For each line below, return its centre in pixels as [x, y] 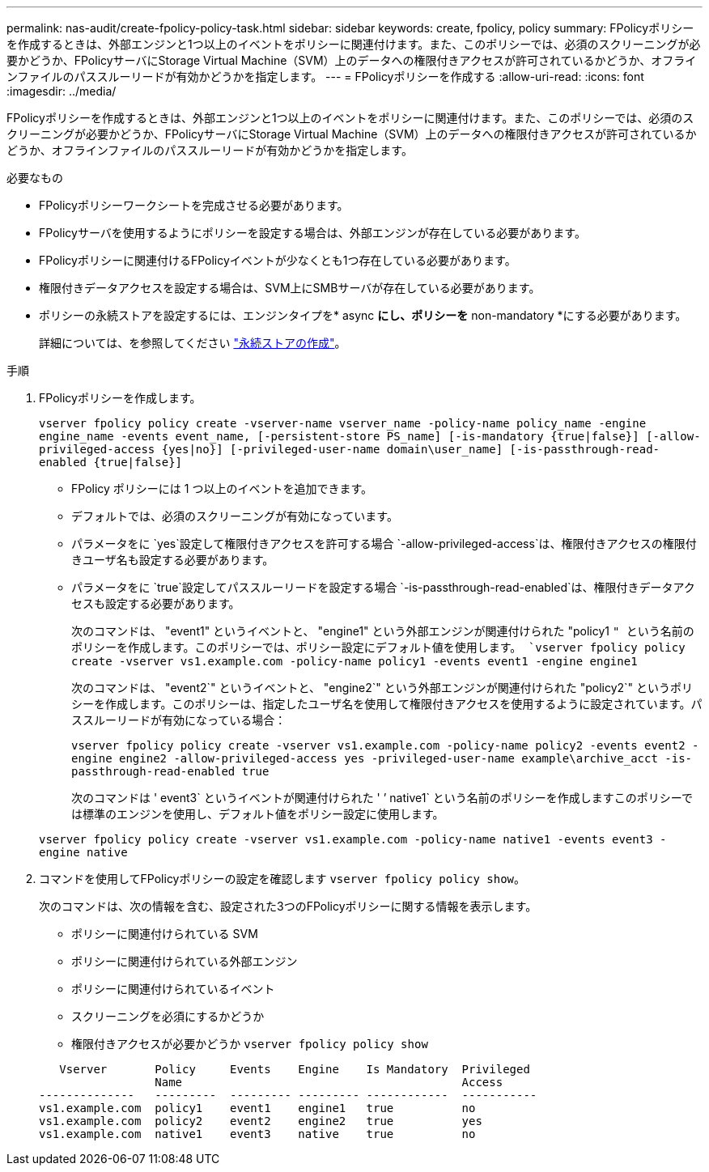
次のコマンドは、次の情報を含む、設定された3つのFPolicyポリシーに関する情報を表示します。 [288, 906]
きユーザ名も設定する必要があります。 [173, 560]
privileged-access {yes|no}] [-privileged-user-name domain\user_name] [271, 449]
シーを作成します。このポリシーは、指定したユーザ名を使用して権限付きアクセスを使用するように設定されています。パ [387, 704]
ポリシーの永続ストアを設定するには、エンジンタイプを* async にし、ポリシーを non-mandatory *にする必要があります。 [363, 315]
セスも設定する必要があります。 [156, 603]
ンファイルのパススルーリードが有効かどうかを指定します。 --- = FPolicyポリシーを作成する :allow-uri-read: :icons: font [325, 76]
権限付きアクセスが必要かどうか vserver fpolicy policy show [250, 1044]
